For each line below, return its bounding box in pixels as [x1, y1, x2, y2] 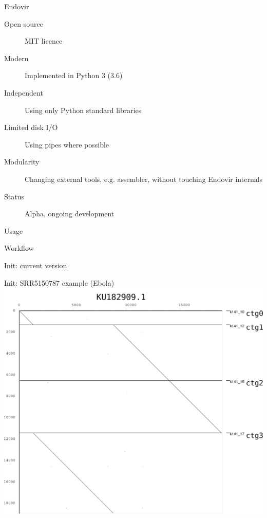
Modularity [4, 156, 40, 167]
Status [4, 191, 24, 201]
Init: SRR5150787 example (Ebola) [4, 277, 115, 288]
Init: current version [4, 260, 67, 270]
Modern [4, 52, 29, 63]
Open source [4, 18, 43, 29]
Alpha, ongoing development [25, 208, 115, 219]
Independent [4, 87, 43, 98]
